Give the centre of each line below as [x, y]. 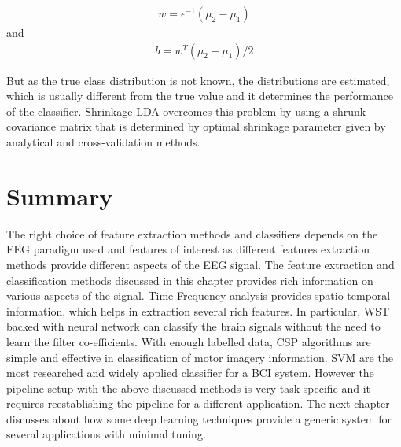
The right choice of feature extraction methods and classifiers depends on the [192, 233]
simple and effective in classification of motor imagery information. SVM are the [200, 357]
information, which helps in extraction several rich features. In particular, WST [198, 310]
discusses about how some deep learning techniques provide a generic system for [199, 418]
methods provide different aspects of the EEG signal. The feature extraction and [200, 264]
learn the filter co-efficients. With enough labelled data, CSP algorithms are [189, 341]
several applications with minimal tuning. [106, 434]
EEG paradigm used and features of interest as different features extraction [188, 249]
